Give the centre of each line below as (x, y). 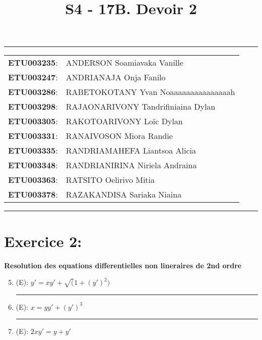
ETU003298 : (33, 107)
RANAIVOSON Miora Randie (119, 136)
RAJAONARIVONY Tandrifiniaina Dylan (141, 107)
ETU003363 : (33, 180)
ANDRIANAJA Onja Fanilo (116, 77)
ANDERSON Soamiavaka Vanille (124, 63)
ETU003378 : (33, 195)
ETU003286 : (33, 92)
